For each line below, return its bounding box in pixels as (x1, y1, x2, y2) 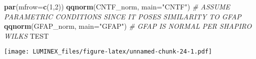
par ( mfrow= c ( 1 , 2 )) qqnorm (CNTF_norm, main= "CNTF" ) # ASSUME (4, 1, 230, 11)
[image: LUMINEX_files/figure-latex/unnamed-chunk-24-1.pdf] (4, 48, 212, 56)
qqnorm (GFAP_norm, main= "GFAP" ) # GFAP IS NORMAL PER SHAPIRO (4, 21, 252, 31)
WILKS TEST (4, 30, 49, 41)
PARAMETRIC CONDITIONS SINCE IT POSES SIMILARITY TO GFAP (4, 11, 241, 21)
